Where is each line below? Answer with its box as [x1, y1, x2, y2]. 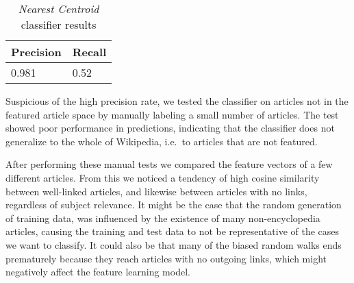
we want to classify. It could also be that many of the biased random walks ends [5, 237, 342, 251]
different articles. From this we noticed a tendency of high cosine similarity [5, 170, 320, 184]
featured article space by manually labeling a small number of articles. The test [5, 107, 339, 121]
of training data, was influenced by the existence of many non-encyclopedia [5, 210, 320, 225]
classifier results [21, 16, 97, 32]
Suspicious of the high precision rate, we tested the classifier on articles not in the [5, 94, 349, 108]
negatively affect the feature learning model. [5, 264, 190, 279]
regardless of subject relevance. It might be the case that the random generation [5, 197, 342, 212]
